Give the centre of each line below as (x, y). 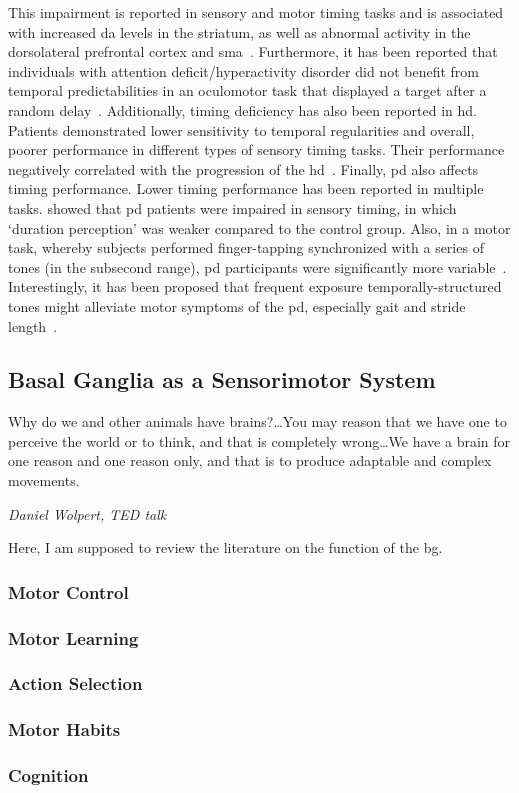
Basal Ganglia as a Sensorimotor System (222, 379)
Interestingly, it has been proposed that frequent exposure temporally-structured (255, 286)
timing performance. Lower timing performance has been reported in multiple (246, 188)
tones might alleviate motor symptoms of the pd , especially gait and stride (237, 305)
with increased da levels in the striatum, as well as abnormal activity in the (239, 31)
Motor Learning (73, 637)
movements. (44, 480)
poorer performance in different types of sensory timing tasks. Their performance (256, 149)
